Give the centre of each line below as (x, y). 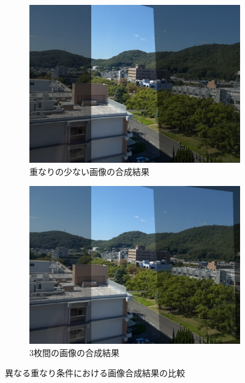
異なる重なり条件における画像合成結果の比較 (95, 373)
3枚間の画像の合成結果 (74, 352)
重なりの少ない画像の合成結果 (89, 171)
